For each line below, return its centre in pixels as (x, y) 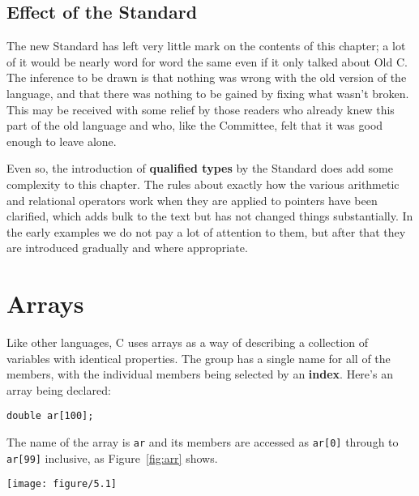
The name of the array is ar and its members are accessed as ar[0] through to (203, 442)
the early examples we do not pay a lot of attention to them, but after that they (206, 231)
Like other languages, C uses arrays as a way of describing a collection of (188, 342)
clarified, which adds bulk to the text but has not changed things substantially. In (210, 216)
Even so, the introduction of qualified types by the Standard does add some (200, 168)
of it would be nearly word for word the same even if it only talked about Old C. (207, 61)
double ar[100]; (50, 416)
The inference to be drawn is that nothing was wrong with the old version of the (207, 77)
